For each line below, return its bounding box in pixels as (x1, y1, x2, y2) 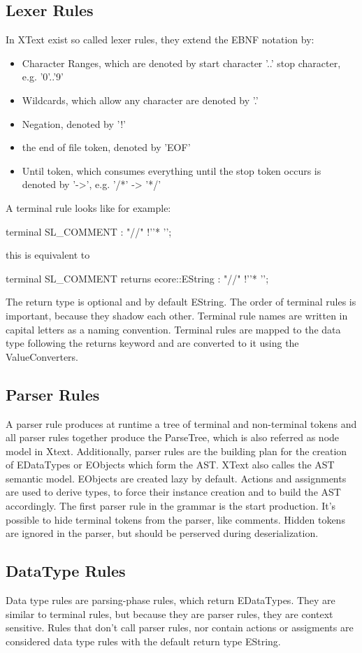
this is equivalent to (6, 247, 90, 262)
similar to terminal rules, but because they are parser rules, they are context (6, 606, 333, 621)
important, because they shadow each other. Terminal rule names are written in (6, 308, 348, 322)
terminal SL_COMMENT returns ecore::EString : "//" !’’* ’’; (6, 271, 269, 285)
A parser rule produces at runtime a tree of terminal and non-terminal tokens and (6, 416, 357, 431)
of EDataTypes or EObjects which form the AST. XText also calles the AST (6, 457, 335, 472)
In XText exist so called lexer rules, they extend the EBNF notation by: (6, 32, 314, 47)
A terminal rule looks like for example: (6, 200, 171, 215)
